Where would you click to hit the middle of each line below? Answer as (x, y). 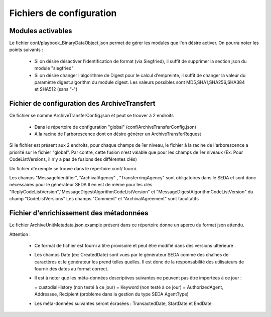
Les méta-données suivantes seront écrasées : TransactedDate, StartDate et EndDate (123, 303)
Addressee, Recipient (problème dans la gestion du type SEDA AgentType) (112, 294)
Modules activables (41, 31)
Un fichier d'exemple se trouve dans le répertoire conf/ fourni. (73, 168)
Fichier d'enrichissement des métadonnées (79, 213)
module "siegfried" (54, 68)
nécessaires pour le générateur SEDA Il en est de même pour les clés (81, 185)
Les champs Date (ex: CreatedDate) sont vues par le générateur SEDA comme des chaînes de (131, 255)
